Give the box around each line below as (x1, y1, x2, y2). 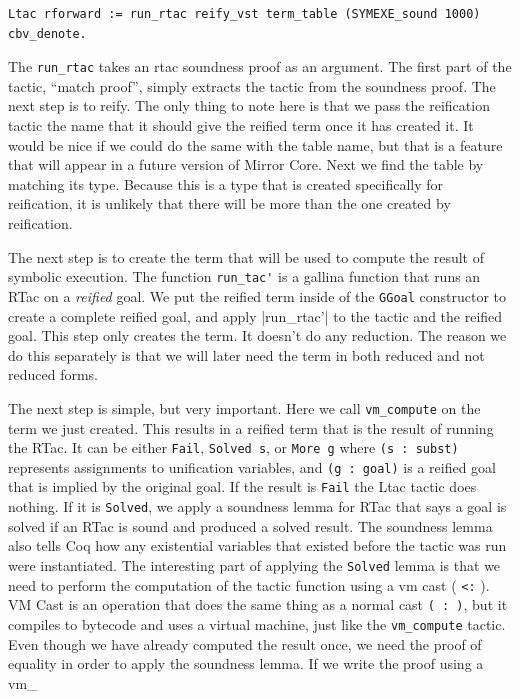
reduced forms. (8, 364, 98, 385)
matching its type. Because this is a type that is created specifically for (8, 173, 444, 194)
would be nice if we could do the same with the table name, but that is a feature (8, 134, 503, 155)
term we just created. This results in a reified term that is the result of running (8, 417, 494, 438)
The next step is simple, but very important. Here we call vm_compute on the (8, 397, 481, 418)
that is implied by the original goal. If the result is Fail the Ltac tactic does (8, 476, 477, 497)
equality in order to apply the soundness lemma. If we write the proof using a (8, 653, 484, 674)
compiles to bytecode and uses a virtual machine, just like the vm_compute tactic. (8, 613, 506, 634)
